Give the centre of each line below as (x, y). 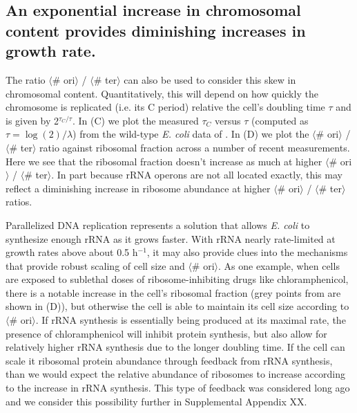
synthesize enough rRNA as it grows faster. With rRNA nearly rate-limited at (171, 238)
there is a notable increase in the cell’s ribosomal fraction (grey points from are (173, 292)
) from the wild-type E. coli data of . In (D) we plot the (191, 134)
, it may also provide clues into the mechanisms (247, 252)
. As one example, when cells (279, 265)
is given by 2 (32, 120)
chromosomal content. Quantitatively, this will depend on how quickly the (162, 93)
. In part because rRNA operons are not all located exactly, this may (197, 175)
